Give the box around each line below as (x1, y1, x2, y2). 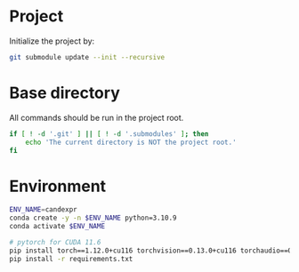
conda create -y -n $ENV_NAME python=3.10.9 (9, 213, 177, 223)
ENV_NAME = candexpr (9, 205, 77, 214)
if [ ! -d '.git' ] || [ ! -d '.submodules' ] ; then (9, 129, 209, 139)
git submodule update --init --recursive (9, 52, 166, 61)
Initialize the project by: (9, 36, 95, 46)
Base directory (9, 83, 120, 103)
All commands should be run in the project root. (9, 112, 184, 123)
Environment (9, 176, 107, 196)
